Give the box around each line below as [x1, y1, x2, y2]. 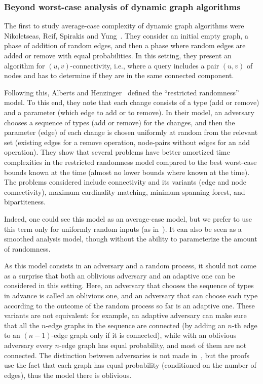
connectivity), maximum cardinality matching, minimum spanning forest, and [4, 186, 245, 197]
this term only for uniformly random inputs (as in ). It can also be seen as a [4, 223, 242, 234]
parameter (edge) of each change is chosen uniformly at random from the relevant [4, 127, 258, 137]
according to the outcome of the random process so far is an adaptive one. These [4, 300, 255, 310]
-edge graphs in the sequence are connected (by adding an [46, 320, 226, 330]
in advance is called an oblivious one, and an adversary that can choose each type [4, 290, 258, 301]
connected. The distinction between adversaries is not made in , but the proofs [4, 350, 249, 360]
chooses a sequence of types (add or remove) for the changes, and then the [4, 117, 235, 127]
